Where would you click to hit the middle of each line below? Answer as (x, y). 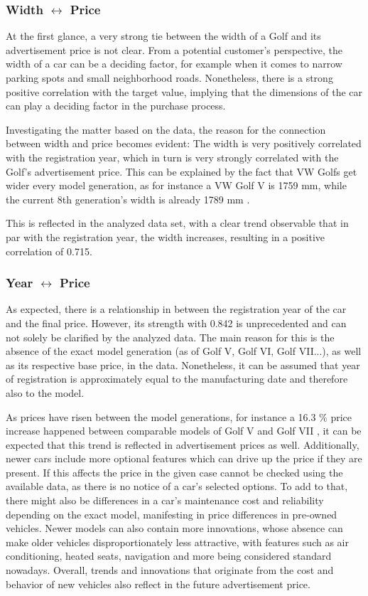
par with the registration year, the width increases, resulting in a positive (166, 236)
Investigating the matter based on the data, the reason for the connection (166, 129)
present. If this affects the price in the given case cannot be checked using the (174, 472)
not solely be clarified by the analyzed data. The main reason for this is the (170, 337)
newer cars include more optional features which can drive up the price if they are (184, 458)
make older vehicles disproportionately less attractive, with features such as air (177, 542)
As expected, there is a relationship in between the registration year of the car (176, 309)
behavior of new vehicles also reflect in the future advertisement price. (158, 584)
